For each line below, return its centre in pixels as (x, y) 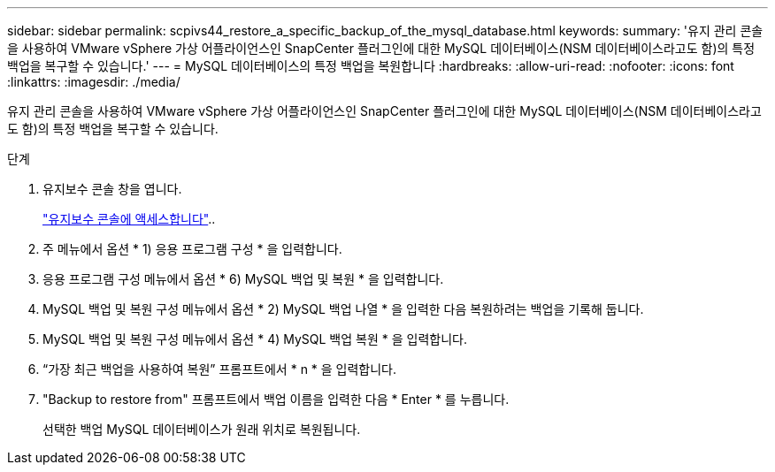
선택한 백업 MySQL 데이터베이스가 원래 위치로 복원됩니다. (202, 429)
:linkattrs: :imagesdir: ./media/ (94, 82)
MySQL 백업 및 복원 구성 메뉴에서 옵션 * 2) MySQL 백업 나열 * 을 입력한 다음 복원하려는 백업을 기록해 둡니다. (343, 309)
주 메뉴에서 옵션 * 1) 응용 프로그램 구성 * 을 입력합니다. (192, 249)
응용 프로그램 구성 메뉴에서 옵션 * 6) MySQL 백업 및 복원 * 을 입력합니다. (243, 279)
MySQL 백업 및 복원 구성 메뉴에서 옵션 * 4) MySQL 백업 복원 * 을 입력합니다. (255, 339)
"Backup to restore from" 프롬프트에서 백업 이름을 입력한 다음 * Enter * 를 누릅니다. (276, 399)
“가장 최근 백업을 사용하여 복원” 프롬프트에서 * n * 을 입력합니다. (220, 369)
